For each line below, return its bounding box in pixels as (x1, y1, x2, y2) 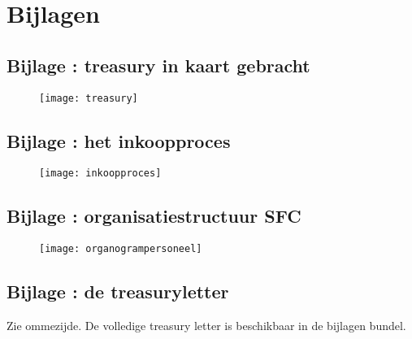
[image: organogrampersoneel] (39, 243, 202, 255)
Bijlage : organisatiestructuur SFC (7, 203, 301, 228)
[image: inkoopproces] (39, 167, 162, 180)
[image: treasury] (39, 92, 138, 104)
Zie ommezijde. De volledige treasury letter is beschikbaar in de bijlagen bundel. (7, 317, 406, 334)
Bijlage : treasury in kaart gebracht (7, 52, 310, 77)
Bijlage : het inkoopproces (7, 128, 231, 153)
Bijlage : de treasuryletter (7, 279, 229, 304)
